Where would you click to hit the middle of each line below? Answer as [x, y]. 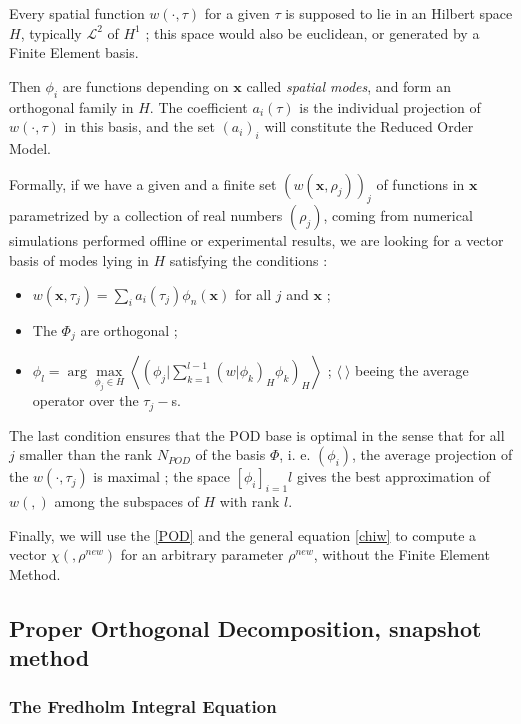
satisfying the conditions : [248, 259]
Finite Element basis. [74, 52]
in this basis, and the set [139, 126]
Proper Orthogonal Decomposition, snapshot [245, 627]
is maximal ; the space [161, 476]
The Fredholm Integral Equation [143, 706]
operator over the [85, 400]
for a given [237, 13]
